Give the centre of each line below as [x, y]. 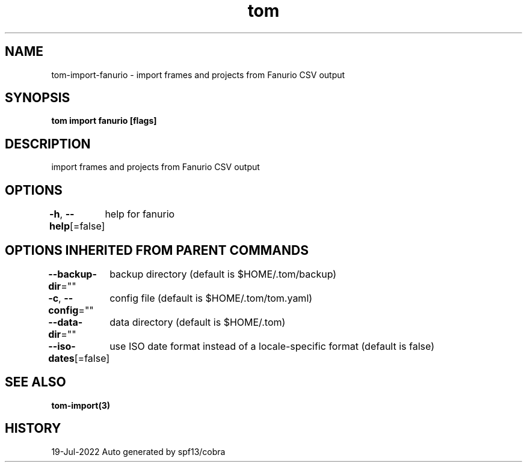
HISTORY [33, 429]
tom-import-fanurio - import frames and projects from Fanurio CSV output [198, 75]
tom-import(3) [81, 405]
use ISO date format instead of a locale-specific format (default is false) [272, 346]
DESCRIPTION [48, 144]
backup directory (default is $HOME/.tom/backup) [223, 274]
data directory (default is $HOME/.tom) [198, 322]
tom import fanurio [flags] [104, 121]
